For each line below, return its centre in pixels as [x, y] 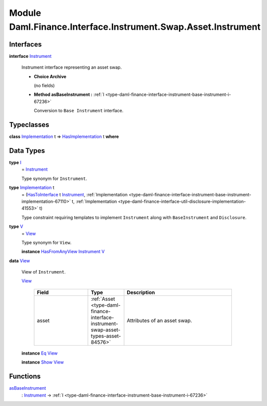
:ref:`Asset [103, 299]
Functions [25, 377]
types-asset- [106, 336]
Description [141, 292]
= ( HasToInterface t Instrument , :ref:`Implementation [75, 194]
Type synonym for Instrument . [54, 179]
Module [25, 13]
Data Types [27, 151]
